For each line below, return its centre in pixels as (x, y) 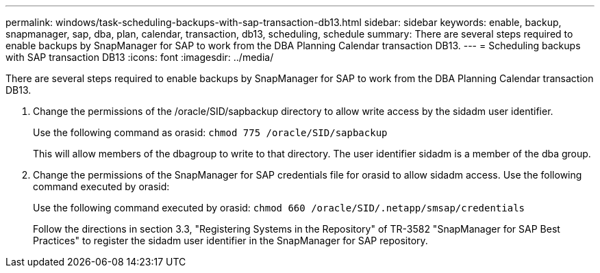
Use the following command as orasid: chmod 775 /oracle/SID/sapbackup (210, 132)
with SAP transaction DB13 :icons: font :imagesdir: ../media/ (140, 57)
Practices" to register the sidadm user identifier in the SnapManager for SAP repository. (230, 240)
